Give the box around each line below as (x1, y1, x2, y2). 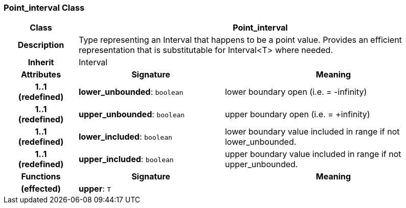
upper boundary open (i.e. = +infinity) (224, 109, 370, 120)
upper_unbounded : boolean (78, 109, 185, 120)
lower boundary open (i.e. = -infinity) (224, 87, 367, 97)
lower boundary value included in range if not (224, 126, 400, 137)
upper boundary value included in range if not (224, 149, 401, 160)
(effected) (21, 184, 61, 194)
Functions (21, 171, 61, 182)
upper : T (78, 184, 111, 194)
